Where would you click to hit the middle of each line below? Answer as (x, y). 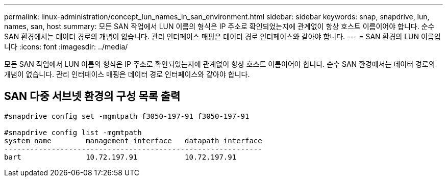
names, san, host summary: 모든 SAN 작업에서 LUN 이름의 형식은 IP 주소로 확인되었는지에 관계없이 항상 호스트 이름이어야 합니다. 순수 (219, 26)
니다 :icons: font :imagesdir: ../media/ (66, 47)
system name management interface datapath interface (133, 140)
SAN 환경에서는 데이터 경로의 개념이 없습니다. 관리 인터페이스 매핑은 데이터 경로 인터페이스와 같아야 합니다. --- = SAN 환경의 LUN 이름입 (222, 36)
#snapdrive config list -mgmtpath (73, 132)
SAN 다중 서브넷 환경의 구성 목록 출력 (92, 96)
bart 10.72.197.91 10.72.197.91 (120, 157)
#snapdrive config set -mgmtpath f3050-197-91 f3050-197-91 (127, 116)
